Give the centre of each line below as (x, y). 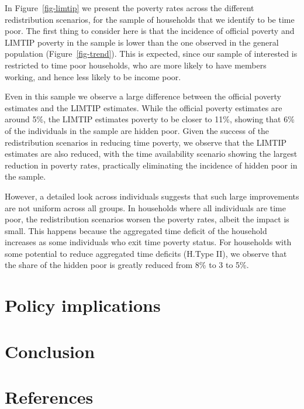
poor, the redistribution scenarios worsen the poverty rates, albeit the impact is (147, 219)
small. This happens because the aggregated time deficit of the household (136, 230)
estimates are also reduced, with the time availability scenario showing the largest (151, 154)
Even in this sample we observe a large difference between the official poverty (143, 96)
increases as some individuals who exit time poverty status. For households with (148, 242)
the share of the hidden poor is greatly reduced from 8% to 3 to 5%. (127, 265)
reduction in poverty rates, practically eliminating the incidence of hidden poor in (151, 165)
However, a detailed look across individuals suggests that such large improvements (152, 196)
